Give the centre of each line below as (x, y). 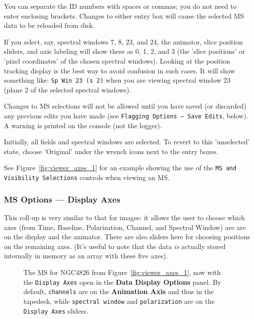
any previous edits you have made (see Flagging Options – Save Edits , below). (126, 115)
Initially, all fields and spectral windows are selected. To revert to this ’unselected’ (127, 142)
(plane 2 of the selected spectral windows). (68, 89)
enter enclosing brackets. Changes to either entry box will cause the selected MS (124, 15)
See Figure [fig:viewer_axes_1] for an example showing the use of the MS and (120, 168)
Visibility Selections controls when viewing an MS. (87, 177)
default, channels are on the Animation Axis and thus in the (119, 291)
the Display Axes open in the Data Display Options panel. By (122, 282)
